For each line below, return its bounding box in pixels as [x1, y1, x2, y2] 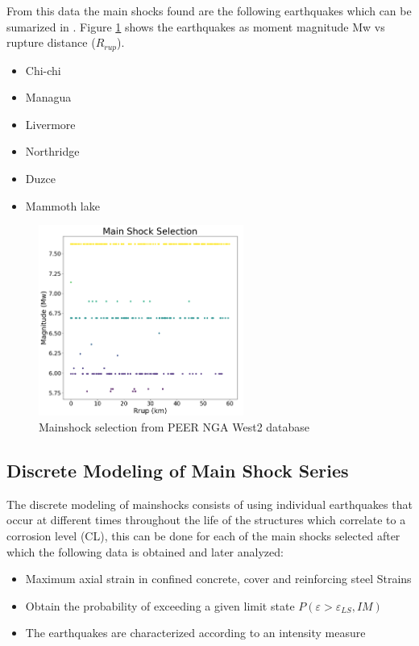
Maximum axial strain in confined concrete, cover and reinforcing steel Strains [25, 570, 412, 587]
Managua [25, 89, 72, 106]
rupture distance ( [6, 34, 96, 51]
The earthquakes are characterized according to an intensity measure [25, 624, 366, 641]
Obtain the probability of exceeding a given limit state [25, 597, 295, 614]
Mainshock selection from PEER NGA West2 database [39, 418, 310, 435]
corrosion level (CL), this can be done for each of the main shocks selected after [6, 527, 400, 544]
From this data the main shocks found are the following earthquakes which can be [6, 2, 412, 19]
